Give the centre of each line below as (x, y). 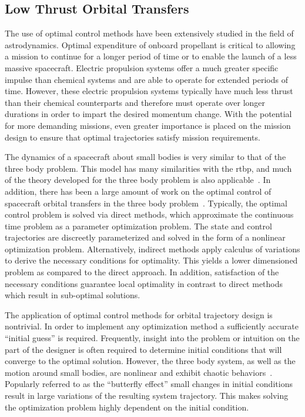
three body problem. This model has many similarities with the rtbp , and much (148, 168)
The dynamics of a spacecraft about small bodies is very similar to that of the (145, 157)
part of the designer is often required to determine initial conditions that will (143, 349)
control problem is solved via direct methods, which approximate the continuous (149, 214)
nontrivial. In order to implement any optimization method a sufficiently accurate (152, 326)
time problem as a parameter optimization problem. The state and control (138, 226)
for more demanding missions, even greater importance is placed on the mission (148, 125)
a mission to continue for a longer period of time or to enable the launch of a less (151, 56)
